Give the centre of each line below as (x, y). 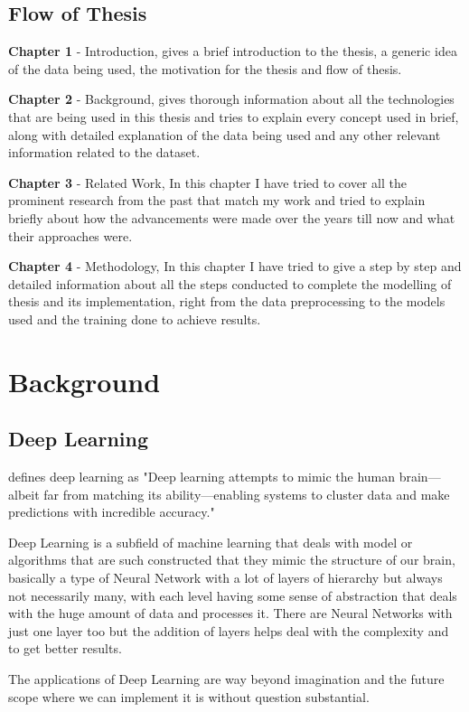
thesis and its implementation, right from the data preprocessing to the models (227, 301)
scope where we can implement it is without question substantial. (189, 696)
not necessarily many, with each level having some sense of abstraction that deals (233, 595)
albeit (24, 494)
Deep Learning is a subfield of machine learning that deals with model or (211, 542)
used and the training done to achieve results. (135, 319)
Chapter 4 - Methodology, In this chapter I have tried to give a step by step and (235, 266)
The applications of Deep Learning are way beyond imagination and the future (226, 679)
